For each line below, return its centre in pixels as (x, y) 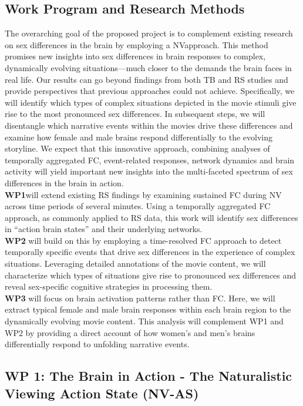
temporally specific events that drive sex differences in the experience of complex (150, 252)
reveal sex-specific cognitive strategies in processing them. (109, 286)
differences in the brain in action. (64, 182)
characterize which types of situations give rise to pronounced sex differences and (151, 275)
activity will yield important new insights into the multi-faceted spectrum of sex (149, 171)
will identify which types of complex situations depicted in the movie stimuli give (151, 102)
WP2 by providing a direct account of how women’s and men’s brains (130, 332)
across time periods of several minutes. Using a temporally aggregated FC (138, 206)
